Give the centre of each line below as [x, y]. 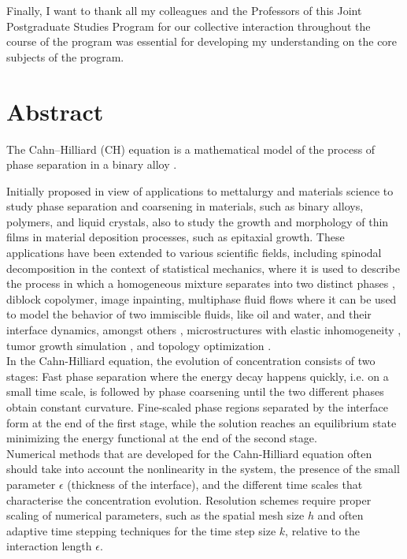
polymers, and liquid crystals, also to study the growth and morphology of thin [198, 221]
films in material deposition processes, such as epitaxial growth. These [176, 237]
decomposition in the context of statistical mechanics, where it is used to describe [203, 268]
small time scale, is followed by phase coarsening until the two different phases [195, 391]
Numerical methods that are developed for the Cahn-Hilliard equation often [189, 453]
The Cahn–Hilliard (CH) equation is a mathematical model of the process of [191, 149]
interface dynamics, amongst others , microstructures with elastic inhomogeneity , [204, 330]
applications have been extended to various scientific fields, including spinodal [194, 253]
